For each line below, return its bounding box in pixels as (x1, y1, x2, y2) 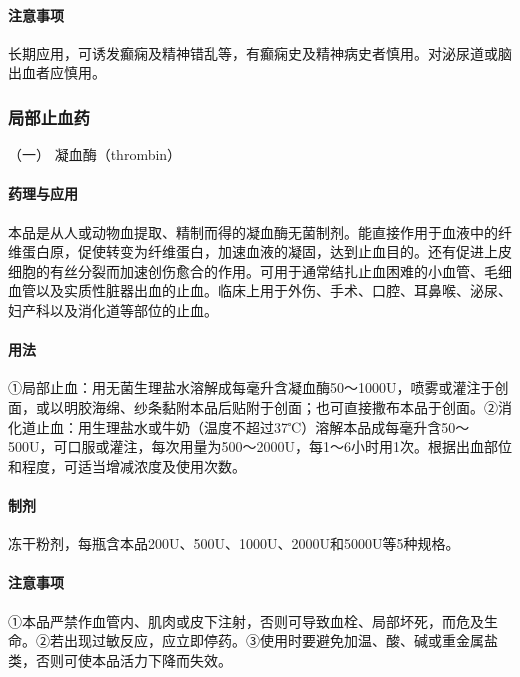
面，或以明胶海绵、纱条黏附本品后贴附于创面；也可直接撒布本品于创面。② (8, 396, 498, 417)
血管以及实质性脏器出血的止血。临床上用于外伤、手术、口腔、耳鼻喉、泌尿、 (8, 280, 512, 301)
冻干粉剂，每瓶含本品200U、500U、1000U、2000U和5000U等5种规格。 (8, 533, 460, 554)
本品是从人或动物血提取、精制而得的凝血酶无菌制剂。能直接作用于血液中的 (8, 221, 498, 242)
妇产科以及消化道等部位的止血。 (8, 299, 218, 320)
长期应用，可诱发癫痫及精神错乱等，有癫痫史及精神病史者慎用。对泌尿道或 (8, 42, 498, 63)
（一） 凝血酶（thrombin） (8, 144, 182, 165)
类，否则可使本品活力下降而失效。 (8, 649, 232, 670)
